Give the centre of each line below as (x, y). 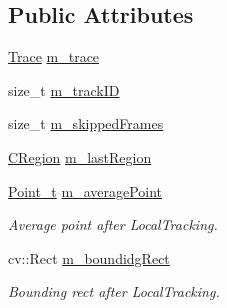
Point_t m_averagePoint (85, 190)
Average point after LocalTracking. (113, 224)
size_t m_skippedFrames (86, 123)
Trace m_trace (54, 56)
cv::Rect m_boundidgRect (89, 257)
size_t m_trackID (64, 89)
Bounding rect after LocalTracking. (114, 291)
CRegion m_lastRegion (80, 156)
